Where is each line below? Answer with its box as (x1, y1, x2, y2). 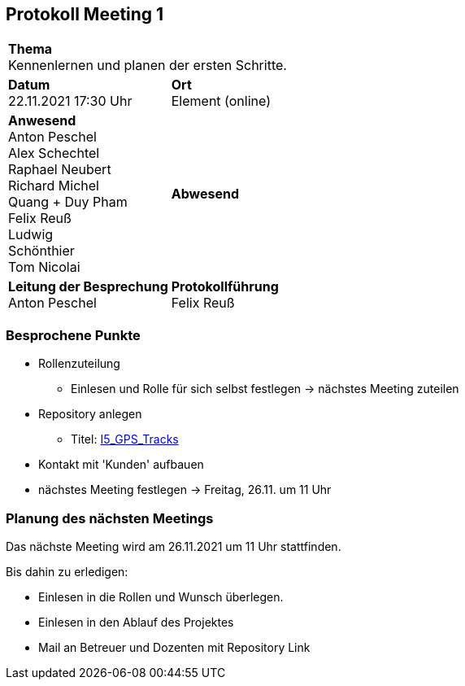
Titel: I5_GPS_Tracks (71, 432, 179, 447)
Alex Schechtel (8, 145, 100, 162)
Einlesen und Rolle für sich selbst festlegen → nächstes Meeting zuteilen (71, 382, 459, 396)
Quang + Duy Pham (8, 194, 128, 211)
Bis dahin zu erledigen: (6, 564, 128, 579)
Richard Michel (8, 177, 99, 194)
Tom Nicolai (8, 259, 80, 276)
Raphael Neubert (8, 161, 111, 178)
